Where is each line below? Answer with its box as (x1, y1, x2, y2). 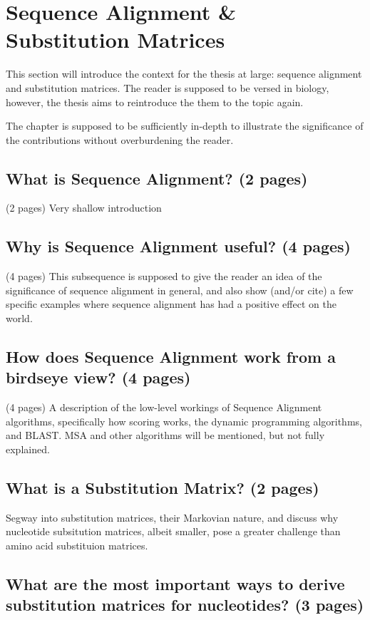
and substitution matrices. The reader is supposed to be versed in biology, (6, 80, 329, 95)
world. (6, 311, 33, 326)
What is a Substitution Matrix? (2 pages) (6, 477, 319, 499)
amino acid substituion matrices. (6, 538, 148, 553)
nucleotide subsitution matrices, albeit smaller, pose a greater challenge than (6, 524, 341, 539)
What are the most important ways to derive (6, 573, 345, 594)
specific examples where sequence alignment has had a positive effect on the (6, 296, 336, 311)
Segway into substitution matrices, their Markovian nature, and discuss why (6, 510, 339, 525)
